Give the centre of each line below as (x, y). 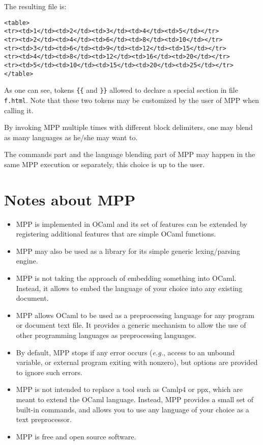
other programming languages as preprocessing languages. (106, 335)
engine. (27, 261)
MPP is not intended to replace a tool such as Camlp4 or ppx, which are (129, 389)
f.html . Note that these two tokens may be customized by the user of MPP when (131, 100)
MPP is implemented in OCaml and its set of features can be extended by (131, 224)
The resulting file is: (35, 6)
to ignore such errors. (49, 372)
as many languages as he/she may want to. (71, 137)
